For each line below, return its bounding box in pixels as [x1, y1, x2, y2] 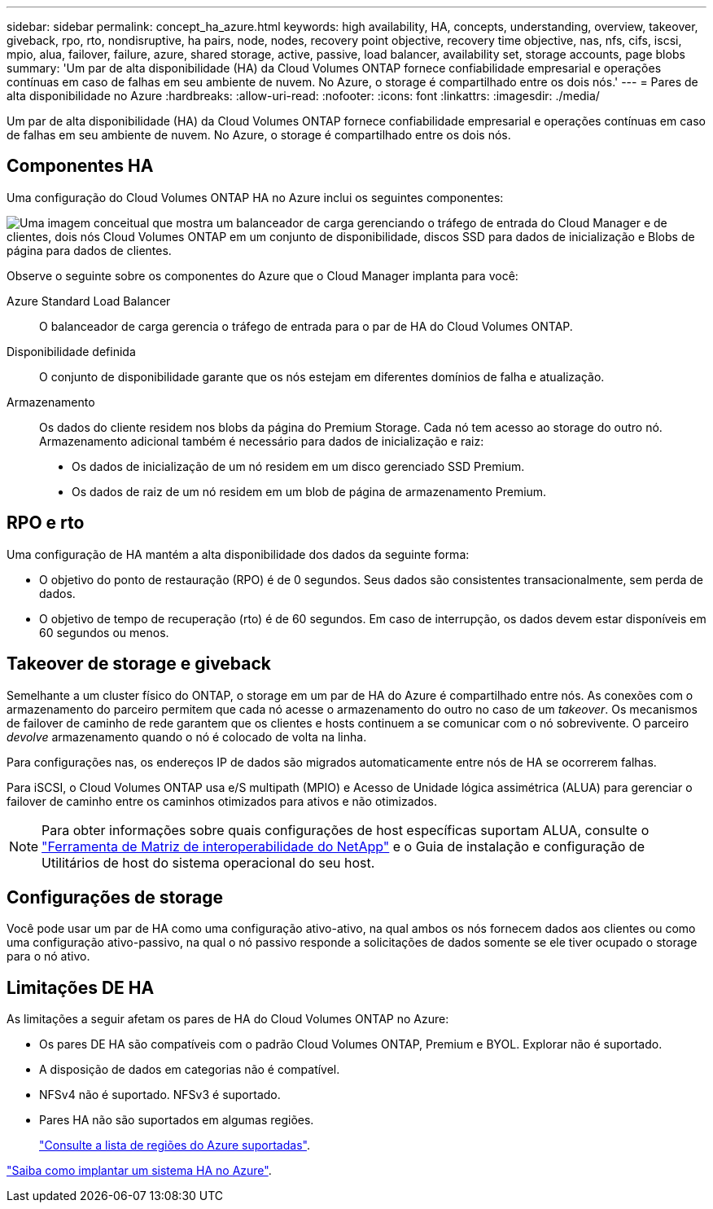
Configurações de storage [7, 886, 224, 908]
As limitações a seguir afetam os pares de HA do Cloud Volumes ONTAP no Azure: [7, 1012, 449, 1027]
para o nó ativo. [7, 949, 90, 964]
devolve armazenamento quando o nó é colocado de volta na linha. [7, 729, 367, 744]
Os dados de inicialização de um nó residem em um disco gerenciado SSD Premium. [72, 459, 525, 473]
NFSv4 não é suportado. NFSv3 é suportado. [39, 1088, 281, 1102]
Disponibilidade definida [7, 344, 136, 358]
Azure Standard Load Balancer [7, 293, 171, 308]
